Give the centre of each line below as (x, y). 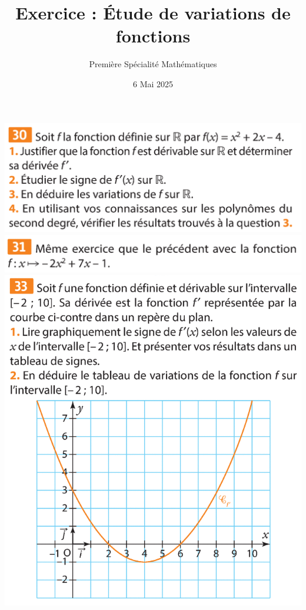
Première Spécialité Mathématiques (153, 64)
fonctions (153, 36)
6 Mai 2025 (153, 83)
